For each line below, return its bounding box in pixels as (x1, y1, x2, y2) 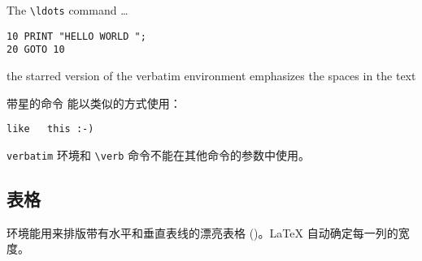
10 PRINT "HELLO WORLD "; (7, 30, 146, 42)
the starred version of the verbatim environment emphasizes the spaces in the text (7, 66, 416, 83)
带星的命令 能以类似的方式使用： (7, 94, 181, 111)
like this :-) (7, 123, 94, 135)
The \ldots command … (7, 2, 128, 18)
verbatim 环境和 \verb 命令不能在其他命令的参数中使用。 (7, 146, 311, 163)
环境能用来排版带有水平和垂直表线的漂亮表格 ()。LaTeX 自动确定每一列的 (7, 224, 398, 241)
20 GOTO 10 (7, 44, 65, 56)
